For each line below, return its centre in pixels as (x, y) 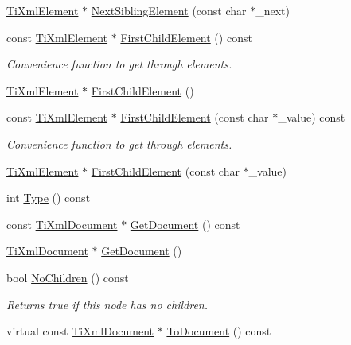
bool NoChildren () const (68, 277)
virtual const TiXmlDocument (80, 331)
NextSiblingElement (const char (169, 10)
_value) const (312, 117)
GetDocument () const (185, 224)
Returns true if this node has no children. (107, 304)
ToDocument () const (219, 331)
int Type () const (49, 198)
